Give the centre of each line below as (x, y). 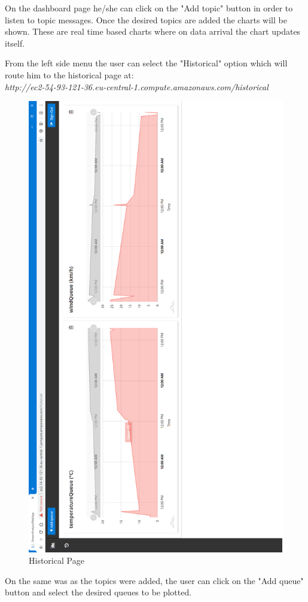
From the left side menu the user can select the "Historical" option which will (146, 63)
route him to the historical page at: (69, 74)
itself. (15, 43)
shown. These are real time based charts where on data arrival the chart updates (153, 31)
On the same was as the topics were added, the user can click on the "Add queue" (154, 580)
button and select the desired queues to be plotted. (98, 592)
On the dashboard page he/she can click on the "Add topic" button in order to (149, 8)
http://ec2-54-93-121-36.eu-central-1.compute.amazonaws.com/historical (137, 86)
